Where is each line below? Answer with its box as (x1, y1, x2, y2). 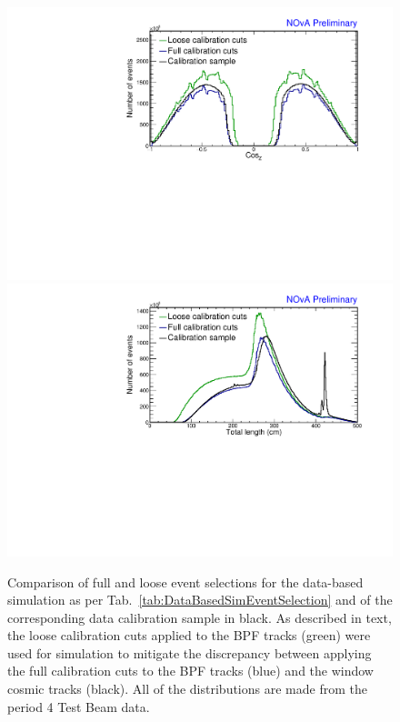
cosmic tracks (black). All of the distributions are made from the (7, 679, 367, 698)
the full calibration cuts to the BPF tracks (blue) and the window (7, 661, 374, 680)
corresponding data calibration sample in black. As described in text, (7, 607, 392, 627)
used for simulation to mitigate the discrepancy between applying (7, 643, 372, 662)
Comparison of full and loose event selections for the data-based (7, 572, 364, 591)
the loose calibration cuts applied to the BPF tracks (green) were (7, 626, 371, 645)
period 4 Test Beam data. (7, 697, 150, 716)
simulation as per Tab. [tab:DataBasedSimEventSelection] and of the (7, 590, 393, 609)
